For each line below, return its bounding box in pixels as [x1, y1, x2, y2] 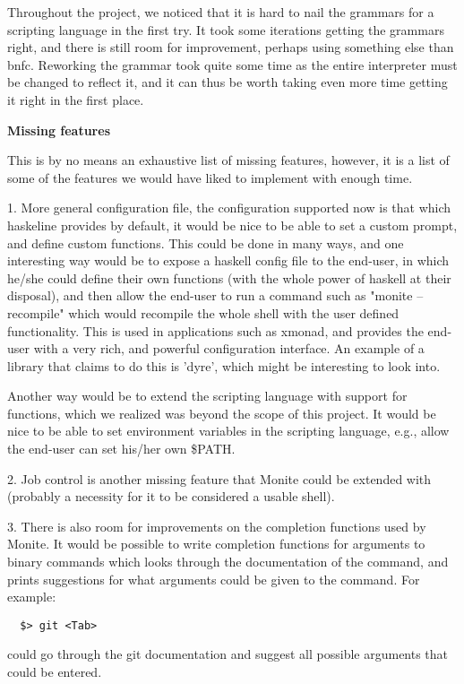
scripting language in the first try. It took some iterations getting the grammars [7, 20, 444, 39]
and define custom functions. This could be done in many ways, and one [7, 233, 404, 252]
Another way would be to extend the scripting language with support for [7, 386, 408, 405]
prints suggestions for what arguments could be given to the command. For [7, 569, 420, 588]
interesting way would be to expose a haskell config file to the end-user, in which [7, 251, 450, 270]
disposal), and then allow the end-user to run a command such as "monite [7, 286, 413, 305]
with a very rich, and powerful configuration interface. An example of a [33, 339, 425, 358]
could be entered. [7, 662, 102, 681]
